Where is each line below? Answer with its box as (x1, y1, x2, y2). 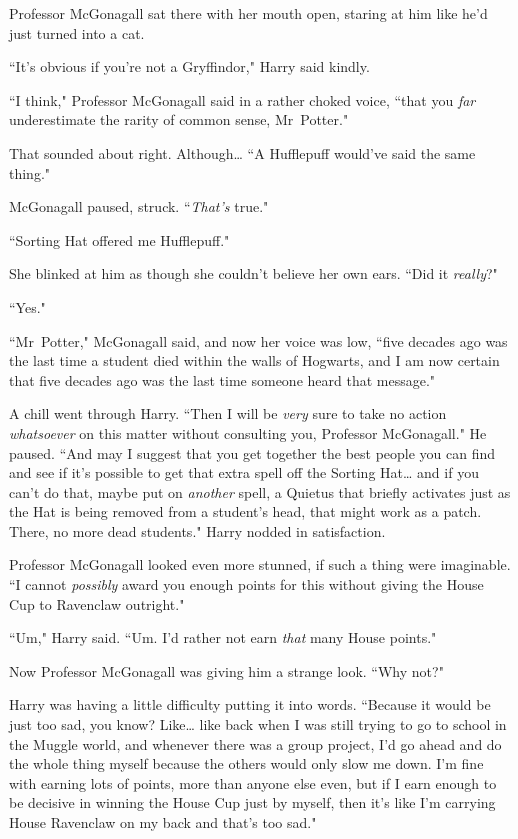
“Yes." (9, 296, 46, 317)
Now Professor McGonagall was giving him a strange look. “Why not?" (9, 660, 444, 681)
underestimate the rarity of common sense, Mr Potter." (9, 109, 349, 130)
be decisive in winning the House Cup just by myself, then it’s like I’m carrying (9, 792, 496, 813)
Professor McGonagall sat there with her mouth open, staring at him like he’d (9, 3, 488, 23)
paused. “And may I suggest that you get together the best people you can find (9, 442, 496, 463)
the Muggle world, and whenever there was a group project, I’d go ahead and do (9, 733, 502, 754)
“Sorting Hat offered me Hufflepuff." (9, 229, 230, 250)
